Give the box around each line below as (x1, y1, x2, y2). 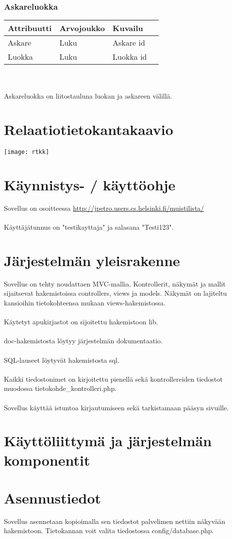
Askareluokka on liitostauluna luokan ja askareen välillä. (4, 91, 172, 101)
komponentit (4, 450, 90, 470)
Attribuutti (8, 22, 52, 34)
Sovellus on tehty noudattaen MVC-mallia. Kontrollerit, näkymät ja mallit (4, 278, 226, 288)
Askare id (113, 37, 145, 49)
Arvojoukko (59, 22, 105, 34)
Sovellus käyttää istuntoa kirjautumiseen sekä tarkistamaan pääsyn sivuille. (4, 402, 229, 412)
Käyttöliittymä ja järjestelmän (4, 431, 212, 451)
